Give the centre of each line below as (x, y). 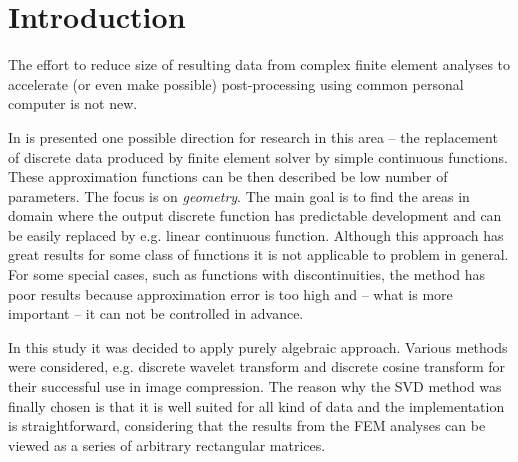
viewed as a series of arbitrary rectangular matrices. (167, 444)
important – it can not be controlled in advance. (156, 313)
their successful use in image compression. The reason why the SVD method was (255, 386)
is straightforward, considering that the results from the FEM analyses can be (247, 425)
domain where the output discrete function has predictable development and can (255, 215)
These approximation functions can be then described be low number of (228, 176)
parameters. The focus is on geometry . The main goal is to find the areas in (239, 195)
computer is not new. (73, 103)
